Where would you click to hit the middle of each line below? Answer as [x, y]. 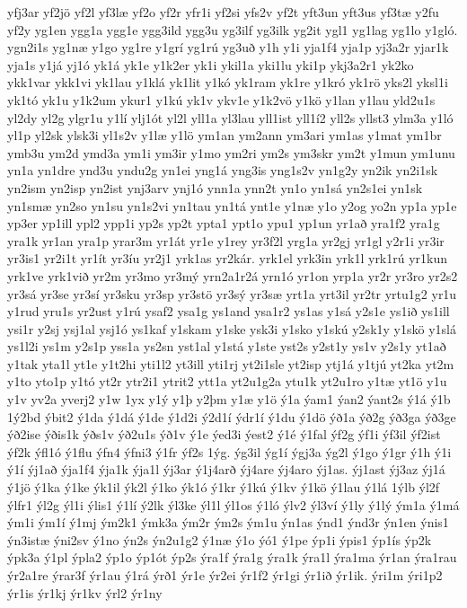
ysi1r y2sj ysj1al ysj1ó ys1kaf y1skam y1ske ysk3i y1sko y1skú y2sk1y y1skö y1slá [232, 328]
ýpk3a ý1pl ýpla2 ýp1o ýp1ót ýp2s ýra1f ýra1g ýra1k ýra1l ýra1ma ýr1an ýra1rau [232, 557]
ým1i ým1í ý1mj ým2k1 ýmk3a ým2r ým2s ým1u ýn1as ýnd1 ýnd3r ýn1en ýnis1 [228, 522]
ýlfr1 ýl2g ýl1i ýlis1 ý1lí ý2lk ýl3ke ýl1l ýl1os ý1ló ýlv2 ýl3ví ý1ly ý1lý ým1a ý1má [233, 504]
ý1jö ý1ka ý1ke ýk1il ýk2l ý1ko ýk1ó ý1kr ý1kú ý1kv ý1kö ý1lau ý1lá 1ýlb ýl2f [224, 487]
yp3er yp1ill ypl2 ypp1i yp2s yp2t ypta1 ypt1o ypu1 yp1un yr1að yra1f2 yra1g [224, 223]
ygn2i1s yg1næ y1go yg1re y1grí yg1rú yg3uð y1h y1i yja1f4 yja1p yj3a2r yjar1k [228, 47]
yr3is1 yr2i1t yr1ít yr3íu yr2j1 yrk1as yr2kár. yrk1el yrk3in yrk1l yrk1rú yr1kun [228, 258]
